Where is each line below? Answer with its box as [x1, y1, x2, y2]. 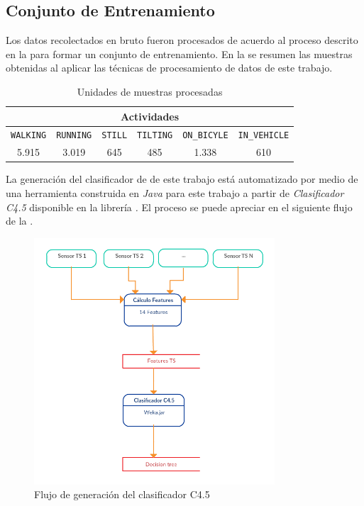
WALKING [11, 130, 47, 141]
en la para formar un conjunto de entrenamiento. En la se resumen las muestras [6, 46, 353, 61]
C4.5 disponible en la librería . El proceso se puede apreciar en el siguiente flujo [6, 199, 353, 214]
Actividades [121, 108, 180, 123]
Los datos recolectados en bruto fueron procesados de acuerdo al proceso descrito [6, 33, 358, 47]
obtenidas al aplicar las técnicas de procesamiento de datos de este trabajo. [6, 60, 333, 75]
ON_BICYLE [182, 130, 228, 141]
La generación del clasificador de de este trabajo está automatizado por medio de [6, 172, 358, 186]
